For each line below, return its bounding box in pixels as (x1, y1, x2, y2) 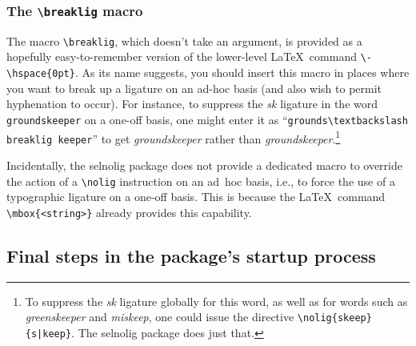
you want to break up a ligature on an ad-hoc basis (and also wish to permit (6, 79, 382, 96)
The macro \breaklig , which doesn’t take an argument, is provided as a (6, 32, 362, 49)
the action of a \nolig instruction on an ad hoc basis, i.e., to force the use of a (6, 172, 395, 189)
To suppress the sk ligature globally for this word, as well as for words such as (25, 292, 408, 309)
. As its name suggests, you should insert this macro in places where (74, 64, 410, 81)
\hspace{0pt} (6, 68, 75, 80)
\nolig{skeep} (297, 312, 372, 324)
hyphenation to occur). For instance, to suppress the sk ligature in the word (6, 95, 378, 112)
